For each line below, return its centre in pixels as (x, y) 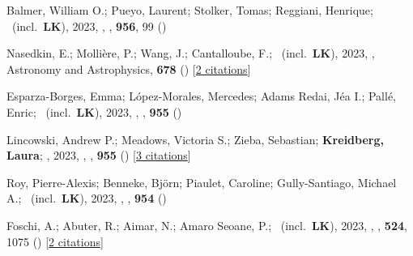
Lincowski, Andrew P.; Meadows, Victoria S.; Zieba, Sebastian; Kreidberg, (195, 139)
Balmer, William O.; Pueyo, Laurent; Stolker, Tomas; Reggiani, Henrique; (190, 10)
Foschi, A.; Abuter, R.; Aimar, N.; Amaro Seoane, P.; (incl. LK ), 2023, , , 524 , (207, 225)
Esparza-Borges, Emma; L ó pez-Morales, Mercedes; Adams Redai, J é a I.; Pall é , (201, 96)
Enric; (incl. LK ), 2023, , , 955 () (94, 111)
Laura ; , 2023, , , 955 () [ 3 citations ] (99, 155)
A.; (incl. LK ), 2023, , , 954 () (87, 198)
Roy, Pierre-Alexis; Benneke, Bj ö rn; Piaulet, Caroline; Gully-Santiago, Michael (202, 182)
